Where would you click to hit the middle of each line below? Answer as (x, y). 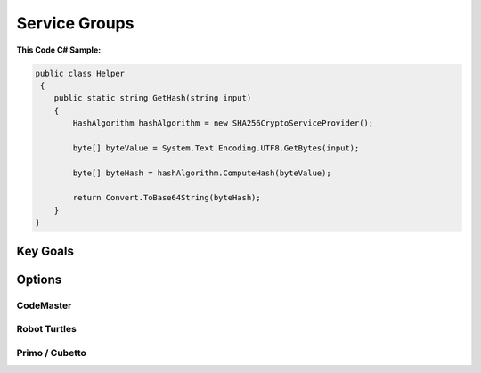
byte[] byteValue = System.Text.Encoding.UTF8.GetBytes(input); (216, 148)
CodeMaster (44, 305)
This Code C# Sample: (59, 50)
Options (39, 279)
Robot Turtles (47, 329)
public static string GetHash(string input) (153, 98)
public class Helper (80, 73)
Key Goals (45, 251)
